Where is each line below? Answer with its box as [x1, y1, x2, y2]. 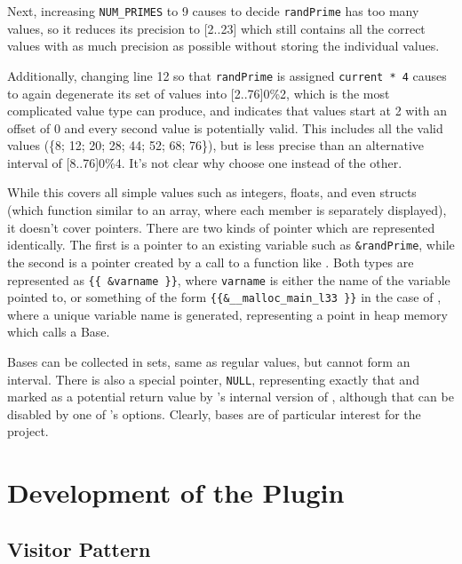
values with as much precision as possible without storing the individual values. [7, 36, 440, 55]
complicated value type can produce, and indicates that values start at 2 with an [7, 101, 447, 120]
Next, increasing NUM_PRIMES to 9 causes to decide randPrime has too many [7, 2, 419, 20]
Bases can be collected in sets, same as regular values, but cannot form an [7, 353, 410, 370]
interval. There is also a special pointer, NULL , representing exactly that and [7, 369, 419, 388]
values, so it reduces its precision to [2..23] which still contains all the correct [7, 19, 426, 37]
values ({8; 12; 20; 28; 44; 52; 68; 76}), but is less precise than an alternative [7, 136, 425, 155]
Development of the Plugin [7, 474, 345, 511]
